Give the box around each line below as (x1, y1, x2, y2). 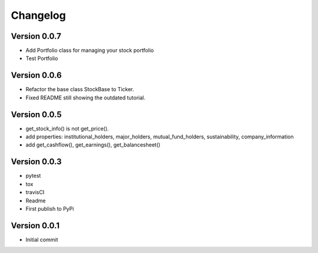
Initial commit (25, 236, 58, 243)
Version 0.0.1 (11, 221, 60, 231)
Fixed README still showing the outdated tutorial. (25, 94, 145, 101)
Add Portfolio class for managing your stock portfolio (25, 47, 154, 54)
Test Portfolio (25, 55, 58, 62)
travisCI (25, 189, 45, 196)
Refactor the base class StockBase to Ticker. (25, 86, 134, 93)
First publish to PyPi (25, 205, 74, 212)
